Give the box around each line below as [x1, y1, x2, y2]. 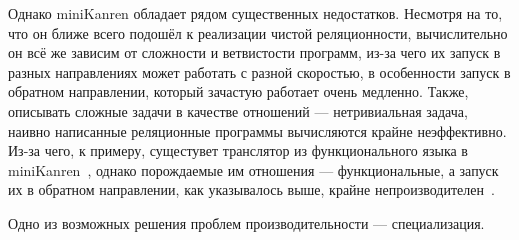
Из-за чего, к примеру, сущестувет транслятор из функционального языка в [8, 140, 468, 161]
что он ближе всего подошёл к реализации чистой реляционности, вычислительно [8, 22, 508, 43]
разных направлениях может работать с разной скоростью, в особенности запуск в [8, 61, 511, 82]
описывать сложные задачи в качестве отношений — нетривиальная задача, [8, 100, 468, 121]
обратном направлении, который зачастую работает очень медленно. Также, [8, 81, 469, 102]
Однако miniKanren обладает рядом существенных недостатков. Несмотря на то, [8, 3, 503, 23]
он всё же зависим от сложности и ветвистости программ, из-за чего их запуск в [8, 42, 501, 63]
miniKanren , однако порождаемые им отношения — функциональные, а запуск [8, 159, 499, 180]
